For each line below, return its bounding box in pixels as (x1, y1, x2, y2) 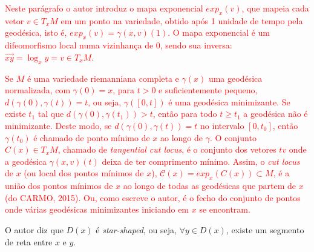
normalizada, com (5, 84, 71, 96)
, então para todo (152, 107, 217, 120)
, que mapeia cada (241, 2, 309, 14)
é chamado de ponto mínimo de (33, 131, 150, 144)
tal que (38, 107, 64, 120)
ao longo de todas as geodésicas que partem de (123, 179, 296, 192)
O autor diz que (5, 223, 64, 236)
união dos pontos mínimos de (5, 179, 113, 192)
